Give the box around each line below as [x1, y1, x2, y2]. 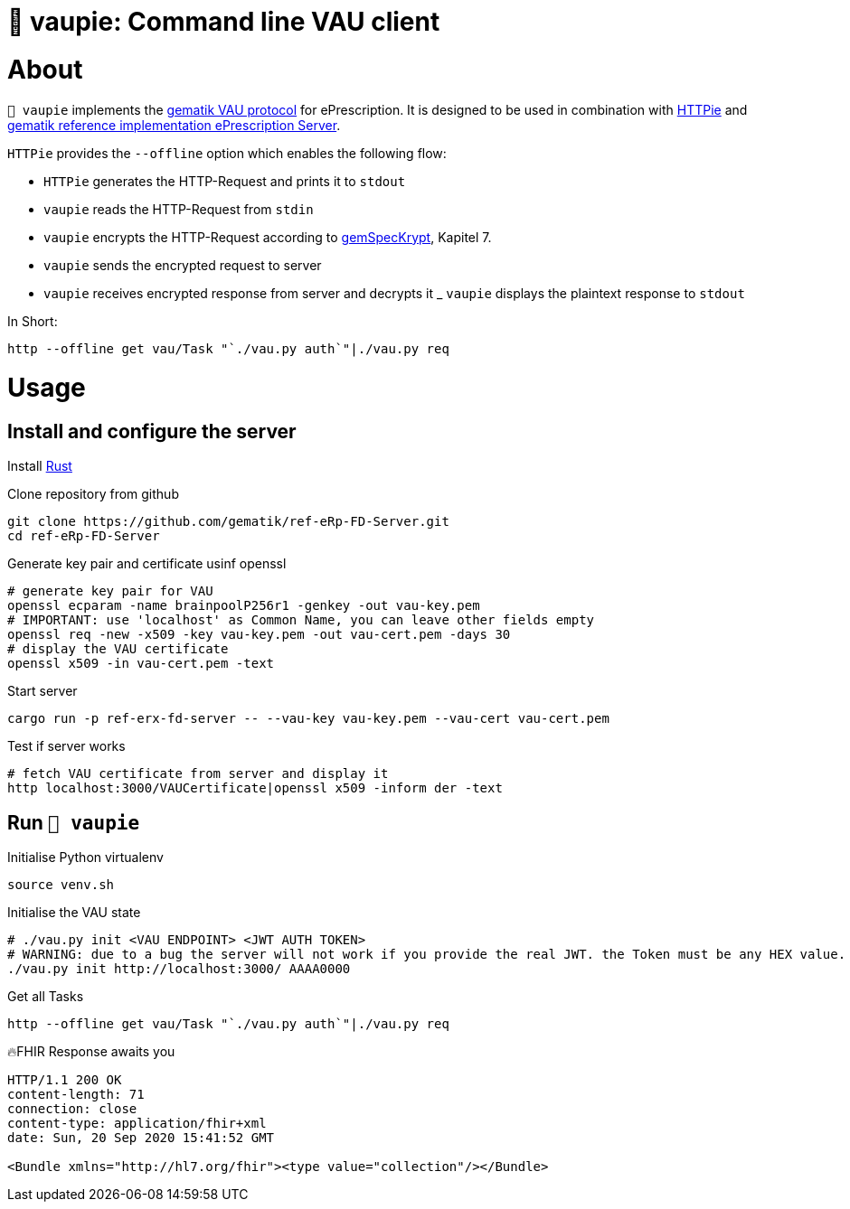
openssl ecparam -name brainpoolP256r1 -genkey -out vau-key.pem [7, 598, 480, 614]
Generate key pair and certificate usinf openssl [7, 556, 287, 572]
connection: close [7, 1101, 137, 1117]
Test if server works [7, 738, 126, 754]
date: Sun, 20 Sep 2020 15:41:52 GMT [7, 1130, 275, 1146]
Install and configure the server [7, 420, 297, 443]
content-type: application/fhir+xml [7, 1116, 267, 1131]
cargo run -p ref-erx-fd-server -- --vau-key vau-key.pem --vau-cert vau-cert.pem [7, 711, 609, 726]
